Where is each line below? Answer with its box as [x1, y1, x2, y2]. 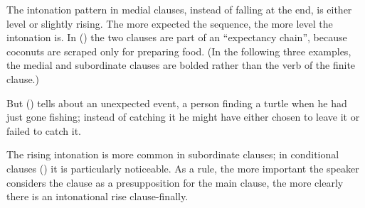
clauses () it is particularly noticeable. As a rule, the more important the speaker [6, 160, 359, 175]
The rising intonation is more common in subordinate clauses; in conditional [6, 147, 339, 162]
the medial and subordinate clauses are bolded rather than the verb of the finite [6, 58, 356, 72]
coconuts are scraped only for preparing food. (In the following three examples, [6, 43, 351, 58]
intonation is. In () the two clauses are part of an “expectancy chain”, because [6, 30, 347, 45]
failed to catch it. [6, 123, 81, 138]
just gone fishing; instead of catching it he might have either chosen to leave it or [6, 109, 360, 124]
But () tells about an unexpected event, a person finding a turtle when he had [6, 95, 347, 110]
